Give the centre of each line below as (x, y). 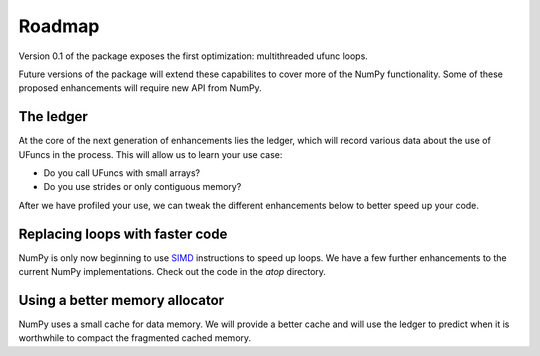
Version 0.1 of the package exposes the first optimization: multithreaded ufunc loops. (193, 56)
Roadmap (59, 26)
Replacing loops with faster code (123, 233)
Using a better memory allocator (121, 300)
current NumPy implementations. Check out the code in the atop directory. (172, 272)
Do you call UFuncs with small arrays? (122, 173)
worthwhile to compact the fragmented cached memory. (135, 338)
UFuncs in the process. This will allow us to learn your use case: (150, 154)
